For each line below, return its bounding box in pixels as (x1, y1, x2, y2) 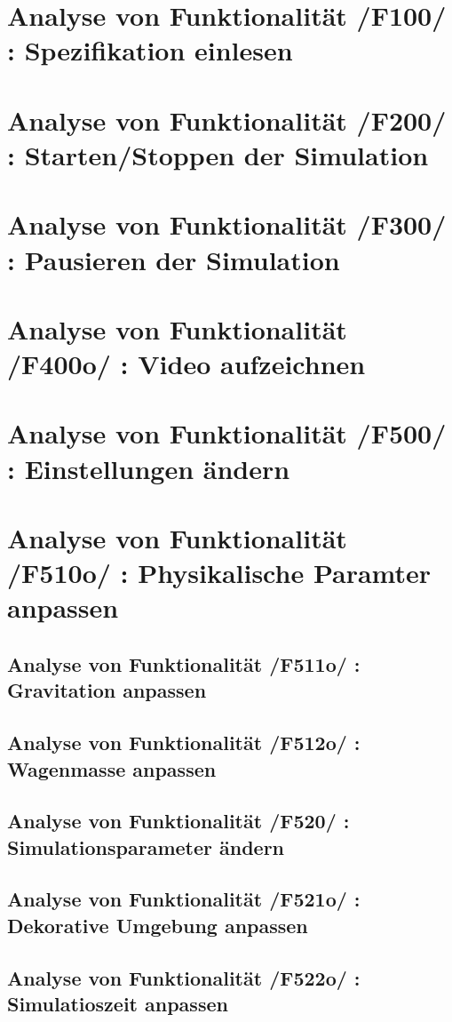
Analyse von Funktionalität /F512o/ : (7, 729, 361, 756)
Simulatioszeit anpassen (7, 990, 228, 1018)
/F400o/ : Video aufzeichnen (7, 346, 366, 382)
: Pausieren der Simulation (7, 241, 340, 277)
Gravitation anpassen (7, 676, 207, 704)
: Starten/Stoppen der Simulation (7, 136, 429, 172)
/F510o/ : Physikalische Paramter (7, 555, 432, 591)
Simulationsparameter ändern (7, 833, 285, 860)
